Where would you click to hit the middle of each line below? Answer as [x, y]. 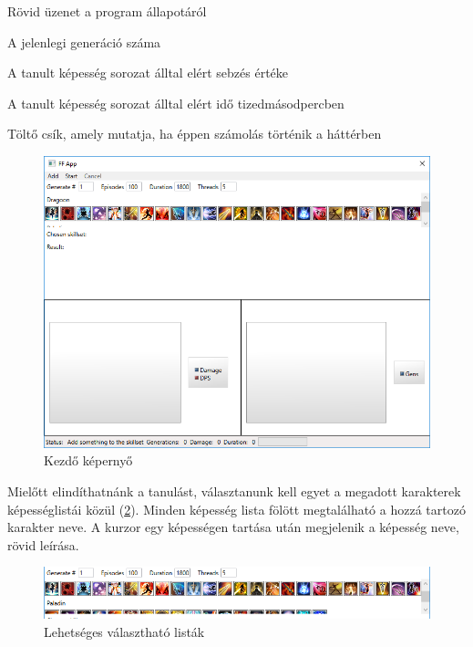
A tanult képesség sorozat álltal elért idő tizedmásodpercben [176, 103]
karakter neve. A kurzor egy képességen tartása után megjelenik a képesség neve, [233, 527]
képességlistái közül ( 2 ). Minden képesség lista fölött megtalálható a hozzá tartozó [236, 509]
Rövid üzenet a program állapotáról [107, 11]
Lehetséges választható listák [124, 631]
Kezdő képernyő [88, 460]
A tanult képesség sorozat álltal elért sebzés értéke [148, 73]
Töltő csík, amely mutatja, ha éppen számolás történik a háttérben [195, 134]
